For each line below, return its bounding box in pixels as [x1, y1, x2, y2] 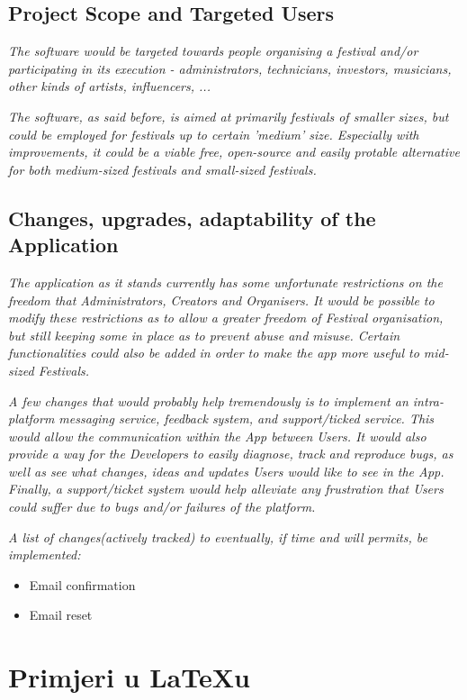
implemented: [8, 545, 81, 564]
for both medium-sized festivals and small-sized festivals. [8, 159, 317, 178]
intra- [412, 391, 444, 410]
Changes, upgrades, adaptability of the [8, 204, 376, 232]
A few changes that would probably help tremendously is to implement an [8, 391, 409, 410]
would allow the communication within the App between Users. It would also [8, 426, 427, 445]
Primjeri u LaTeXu [8, 659, 250, 695]
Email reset [29, 605, 93, 624]
